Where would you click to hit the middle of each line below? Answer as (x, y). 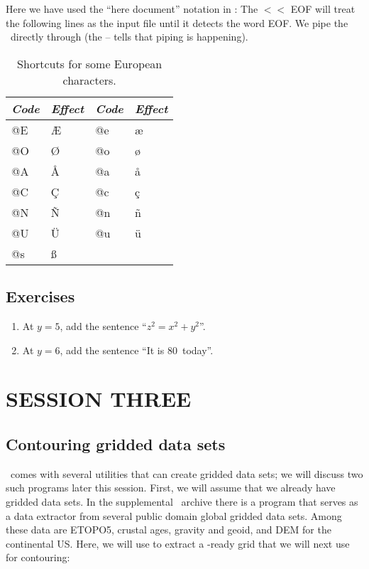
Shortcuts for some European (90, 63)
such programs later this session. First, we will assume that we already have (171, 488)
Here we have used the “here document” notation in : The (132, 9)
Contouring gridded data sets (116, 443)
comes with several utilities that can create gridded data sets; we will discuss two (187, 473)
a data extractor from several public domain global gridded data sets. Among (174, 515)
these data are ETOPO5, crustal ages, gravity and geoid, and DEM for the (169, 530)
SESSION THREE (99, 399)
